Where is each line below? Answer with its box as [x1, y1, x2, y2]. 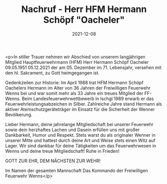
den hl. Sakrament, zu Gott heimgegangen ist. [5, 69, 100, 76]
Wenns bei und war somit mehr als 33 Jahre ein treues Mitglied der [5, 90, 143, 96]
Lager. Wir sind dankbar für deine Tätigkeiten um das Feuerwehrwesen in [5, 142, 156, 149]
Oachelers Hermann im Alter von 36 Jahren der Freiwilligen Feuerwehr [5, 84, 151, 91]
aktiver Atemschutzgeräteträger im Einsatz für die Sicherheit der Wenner [5, 106, 155, 112]
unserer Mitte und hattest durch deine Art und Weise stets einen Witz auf [5, 137, 156, 143]
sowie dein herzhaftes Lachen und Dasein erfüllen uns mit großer [5, 127, 140, 133]
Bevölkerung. [5, 112, 32, 118]
